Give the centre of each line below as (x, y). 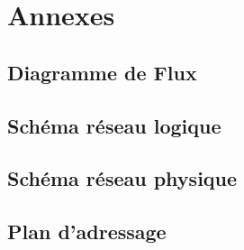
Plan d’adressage (87, 231)
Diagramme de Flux (102, 72)
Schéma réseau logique (114, 125)
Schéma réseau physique (122, 178)
